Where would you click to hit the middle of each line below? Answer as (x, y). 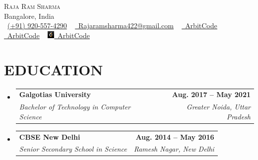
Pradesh (238, 116)
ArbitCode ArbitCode (49, 35)
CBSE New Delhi (50, 136)
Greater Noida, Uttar (218, 107)
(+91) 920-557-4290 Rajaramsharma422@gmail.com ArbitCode (112, 26)
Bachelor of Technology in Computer (75, 107)
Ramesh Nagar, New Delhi (174, 149)
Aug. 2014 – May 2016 (175, 136)
